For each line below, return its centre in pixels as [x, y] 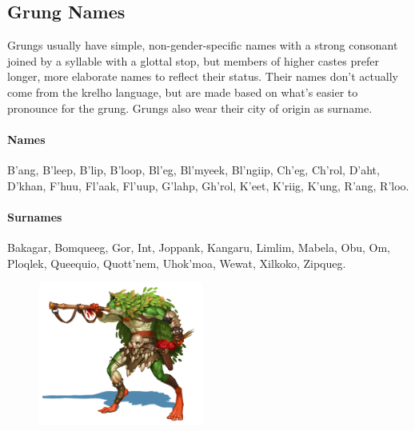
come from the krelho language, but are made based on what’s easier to [183, 92]
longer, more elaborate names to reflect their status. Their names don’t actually [203, 76]
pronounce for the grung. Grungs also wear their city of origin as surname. [190, 108]
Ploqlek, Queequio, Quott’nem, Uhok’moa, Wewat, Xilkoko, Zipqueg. [177, 263]
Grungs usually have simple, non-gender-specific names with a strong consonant [203, 45]
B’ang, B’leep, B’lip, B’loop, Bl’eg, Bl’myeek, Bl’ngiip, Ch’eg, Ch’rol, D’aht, [194, 169]
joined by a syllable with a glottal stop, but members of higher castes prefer [193, 60]
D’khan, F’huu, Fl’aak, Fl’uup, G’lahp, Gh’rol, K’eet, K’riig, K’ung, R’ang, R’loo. [208, 185]
